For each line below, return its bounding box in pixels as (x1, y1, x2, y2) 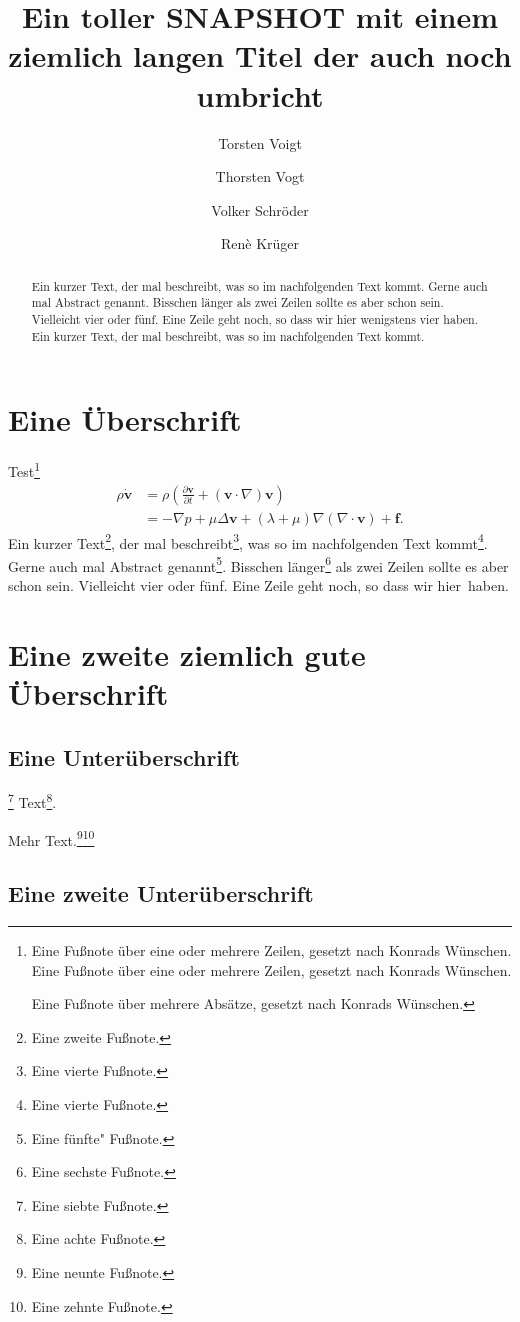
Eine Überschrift (8, 399, 242, 440)
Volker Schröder (211, 199, 309, 220)
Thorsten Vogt (215, 166, 305, 187)
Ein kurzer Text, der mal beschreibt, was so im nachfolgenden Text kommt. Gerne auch (31, 277, 488, 294)
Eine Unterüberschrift (8, 741, 240, 772)
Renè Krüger (220, 233, 300, 254)
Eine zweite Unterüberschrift (8, 878, 314, 909)
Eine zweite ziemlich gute (8, 633, 366, 674)
